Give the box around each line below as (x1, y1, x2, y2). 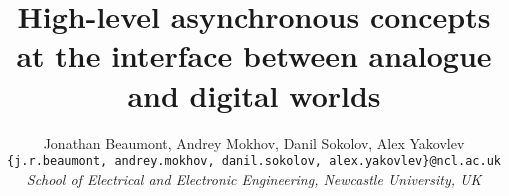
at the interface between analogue (16, 35, 492, 76)
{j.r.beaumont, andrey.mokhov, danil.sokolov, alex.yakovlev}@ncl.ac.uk (7, 154, 501, 169)
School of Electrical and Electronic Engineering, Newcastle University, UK (26, 168, 482, 189)
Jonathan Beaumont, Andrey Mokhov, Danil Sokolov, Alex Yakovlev (43, 132, 465, 153)
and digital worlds (127, 74, 381, 115)
